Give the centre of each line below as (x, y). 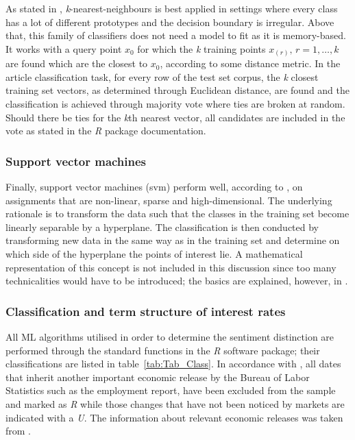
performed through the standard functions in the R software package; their (163, 350)
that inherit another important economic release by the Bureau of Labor (158, 377)
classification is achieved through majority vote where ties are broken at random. (175, 104)
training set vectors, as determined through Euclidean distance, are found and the (178, 90)
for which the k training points (201, 48)
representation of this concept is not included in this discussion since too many (171, 267)
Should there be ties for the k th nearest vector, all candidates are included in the (175, 117)
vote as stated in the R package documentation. (106, 131)
